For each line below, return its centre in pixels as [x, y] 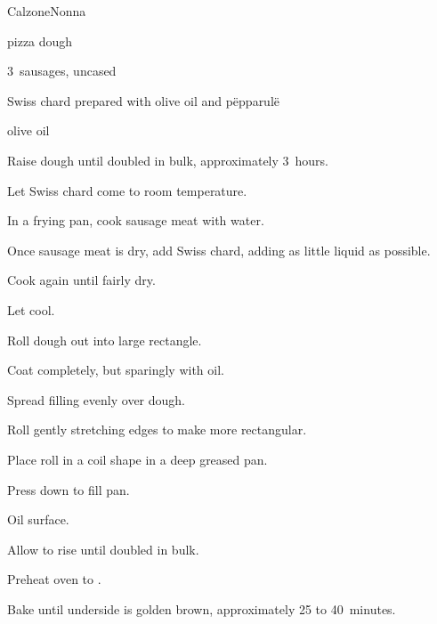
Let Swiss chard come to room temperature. [127, 190]
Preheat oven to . [54, 579]
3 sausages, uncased [62, 71]
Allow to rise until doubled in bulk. [103, 549]
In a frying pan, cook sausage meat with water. [136, 220]
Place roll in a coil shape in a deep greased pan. [138, 459]
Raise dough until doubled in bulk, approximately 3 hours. [168, 160]
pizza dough [40, 41]
